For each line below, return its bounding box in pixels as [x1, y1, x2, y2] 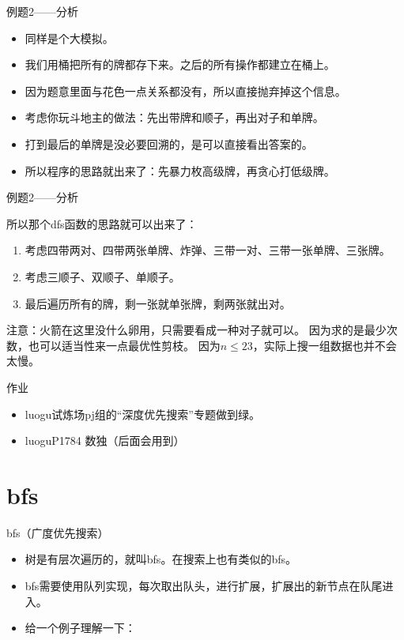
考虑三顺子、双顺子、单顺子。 [25, 268, 180, 284]
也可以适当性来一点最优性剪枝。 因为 [28, 337, 221, 353]
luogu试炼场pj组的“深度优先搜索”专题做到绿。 [25, 405, 260, 422]
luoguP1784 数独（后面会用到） [25, 432, 185, 449]
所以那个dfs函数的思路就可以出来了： [6, 215, 198, 232]
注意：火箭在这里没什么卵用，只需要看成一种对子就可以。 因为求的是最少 [6, 322, 387, 338]
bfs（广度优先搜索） [6, 524, 109, 540]
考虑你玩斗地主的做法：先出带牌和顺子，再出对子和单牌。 [25, 109, 324, 126]
